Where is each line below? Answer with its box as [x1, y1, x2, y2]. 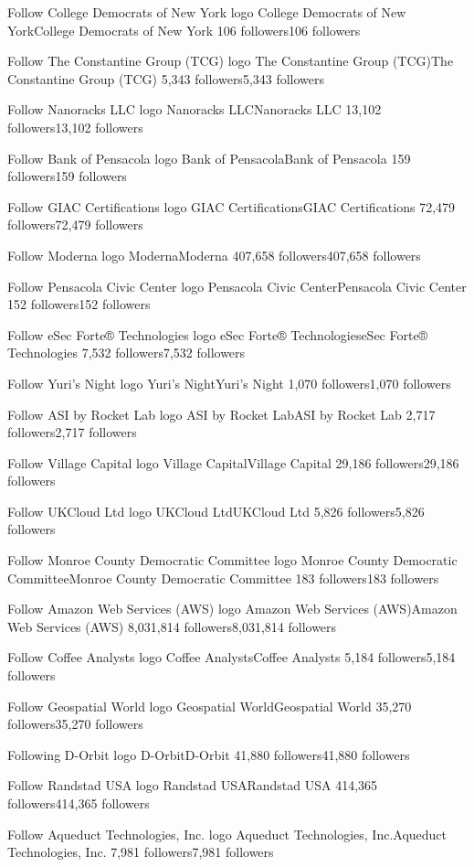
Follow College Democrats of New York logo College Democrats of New [7, 3, 406, 21]
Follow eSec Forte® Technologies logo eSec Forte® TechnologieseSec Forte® [7, 325, 428, 344]
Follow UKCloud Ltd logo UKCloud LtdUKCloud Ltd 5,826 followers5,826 [7, 501, 425, 520]
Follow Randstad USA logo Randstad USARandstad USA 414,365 [7, 776, 378, 795]
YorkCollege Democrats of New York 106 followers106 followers [7, 20, 361, 39]
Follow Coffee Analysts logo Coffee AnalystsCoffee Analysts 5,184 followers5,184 [7, 648, 456, 667]
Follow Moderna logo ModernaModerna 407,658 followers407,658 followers [7, 245, 421, 264]
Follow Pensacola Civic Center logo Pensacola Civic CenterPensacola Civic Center [7, 276, 467, 295]
